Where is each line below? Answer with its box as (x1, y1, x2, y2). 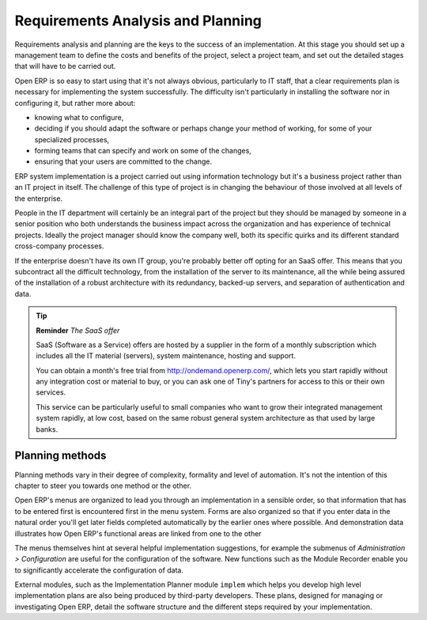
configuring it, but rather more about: (14, 98, 136, 108)
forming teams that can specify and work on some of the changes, (34, 146, 252, 156)
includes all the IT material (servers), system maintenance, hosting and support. (36, 351, 297, 361)
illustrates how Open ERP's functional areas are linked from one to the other (14, 528, 262, 538)
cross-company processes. (14, 241, 104, 251)
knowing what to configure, (34, 112, 124, 122)
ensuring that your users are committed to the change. (34, 157, 213, 166)
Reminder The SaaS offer (36, 325, 120, 335)
